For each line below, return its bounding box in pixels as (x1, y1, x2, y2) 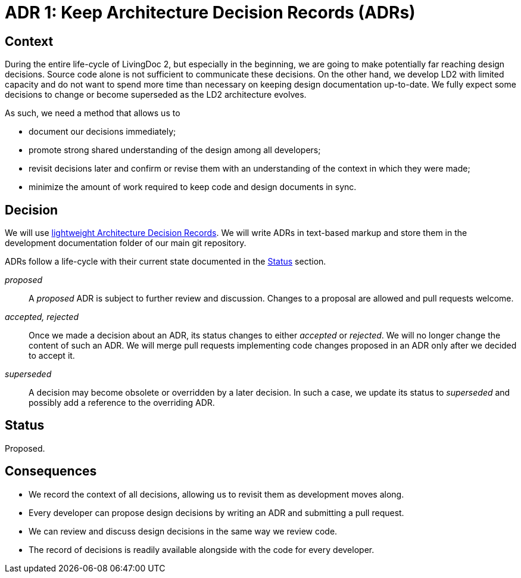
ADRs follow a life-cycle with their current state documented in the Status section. (5, 256, 326, 267)
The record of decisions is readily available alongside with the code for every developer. (29, 544, 375, 555)
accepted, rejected (5, 312, 79, 322)
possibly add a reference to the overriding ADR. (29, 397, 215, 408)
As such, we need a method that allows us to (5, 108, 180, 119)
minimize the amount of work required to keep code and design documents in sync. (29, 182, 357, 192)
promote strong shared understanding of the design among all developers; (29, 145, 321, 156)
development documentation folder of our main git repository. (5, 238, 247, 248)
